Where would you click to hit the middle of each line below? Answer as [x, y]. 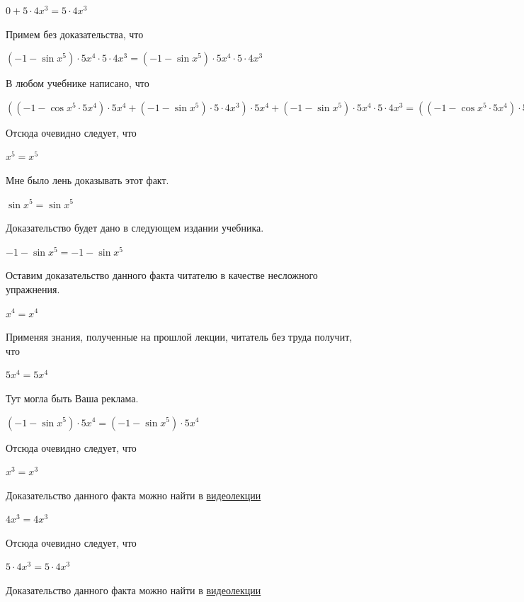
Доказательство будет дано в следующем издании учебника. [135, 228]
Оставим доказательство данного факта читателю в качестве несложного [162, 275]
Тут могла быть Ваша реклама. [72, 398]
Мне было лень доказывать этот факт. [87, 180]
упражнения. [33, 289]
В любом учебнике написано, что [78, 83]
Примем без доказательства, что [75, 34]
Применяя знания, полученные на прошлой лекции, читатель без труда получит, [179, 337]
